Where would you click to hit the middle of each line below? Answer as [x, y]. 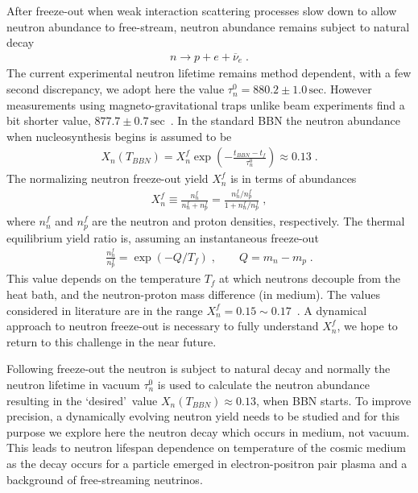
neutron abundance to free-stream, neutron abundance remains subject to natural [208, 26]
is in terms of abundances [294, 178]
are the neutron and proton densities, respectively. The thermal [248, 221]
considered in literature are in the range [105, 310]
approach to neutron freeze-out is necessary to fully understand [163, 326]
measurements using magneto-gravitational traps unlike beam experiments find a [206, 104]
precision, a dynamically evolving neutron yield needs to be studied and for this [203, 416]
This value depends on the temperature [103, 278]
